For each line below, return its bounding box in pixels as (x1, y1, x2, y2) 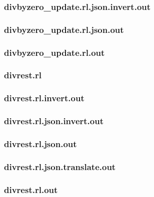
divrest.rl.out (4, 183, 58, 196)
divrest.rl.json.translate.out (4, 160, 116, 173)
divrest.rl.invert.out (4, 92, 84, 104)
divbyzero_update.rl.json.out (4, 23, 124, 35)
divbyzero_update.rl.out (4, 46, 105, 58)
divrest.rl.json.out (4, 137, 77, 150)
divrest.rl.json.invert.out (4, 115, 104, 127)
